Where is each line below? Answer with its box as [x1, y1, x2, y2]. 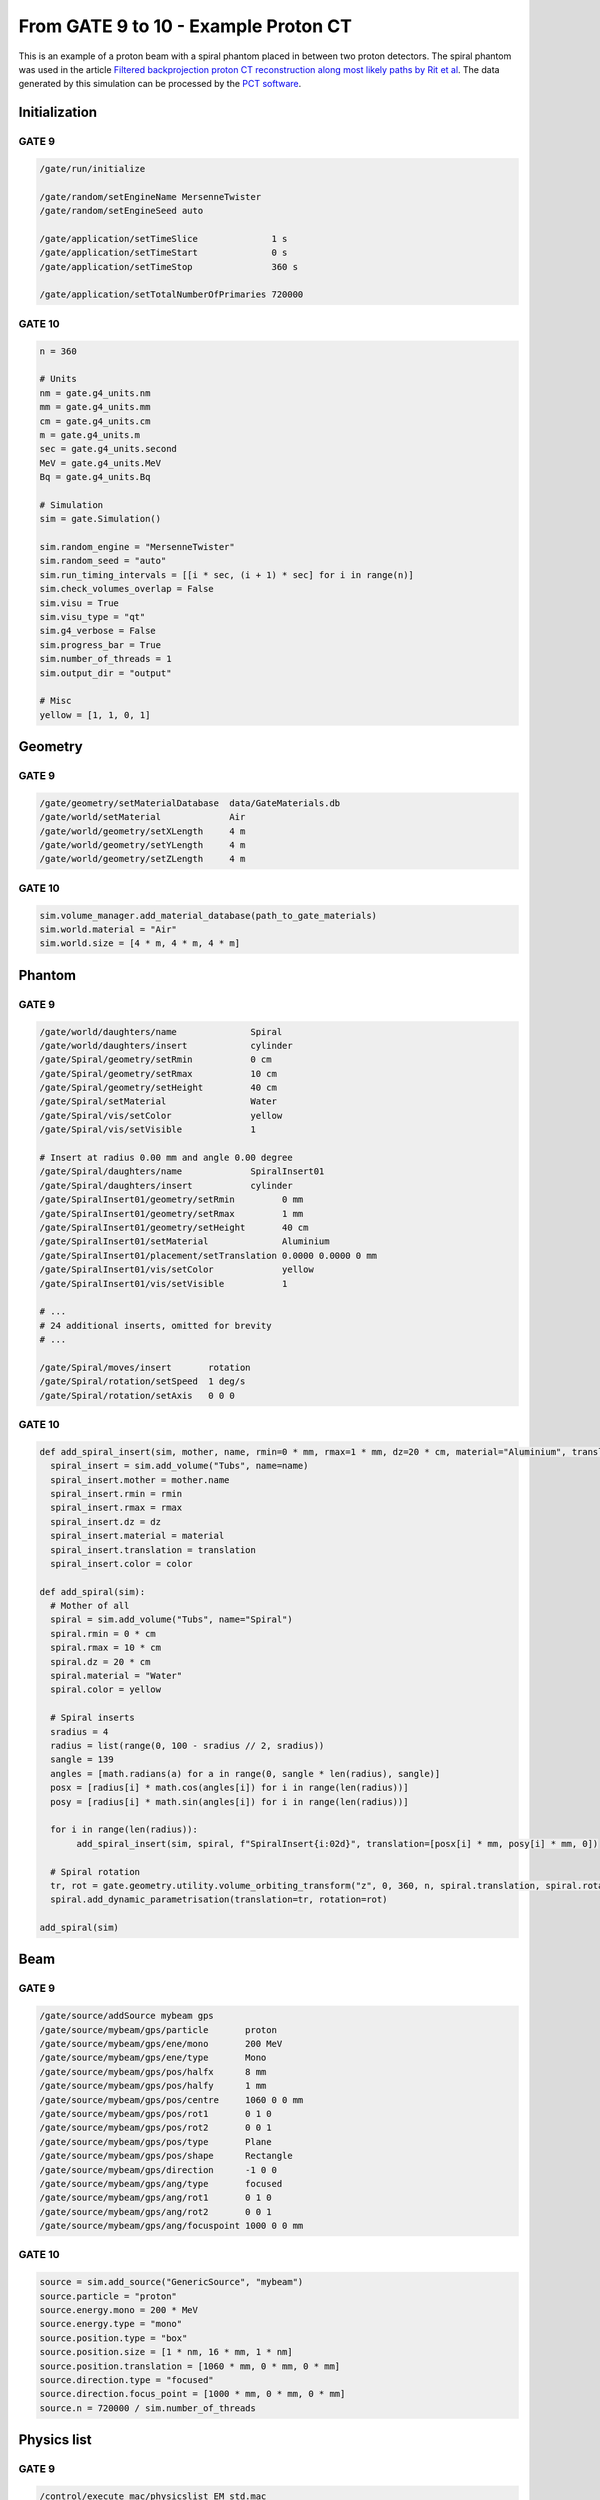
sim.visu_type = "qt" [39, 611, 146, 622]
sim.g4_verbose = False [39, 625, 157, 637]
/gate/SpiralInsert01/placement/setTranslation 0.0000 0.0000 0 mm [39, 1250, 378, 1261]
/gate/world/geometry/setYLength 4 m [39, 840, 246, 851]
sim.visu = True [39, 597, 120, 609]
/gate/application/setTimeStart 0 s [39, 247, 288, 259]
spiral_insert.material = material [50, 1530, 225, 1542]
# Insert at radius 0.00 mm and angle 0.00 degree [39, 1152, 294, 1164]
